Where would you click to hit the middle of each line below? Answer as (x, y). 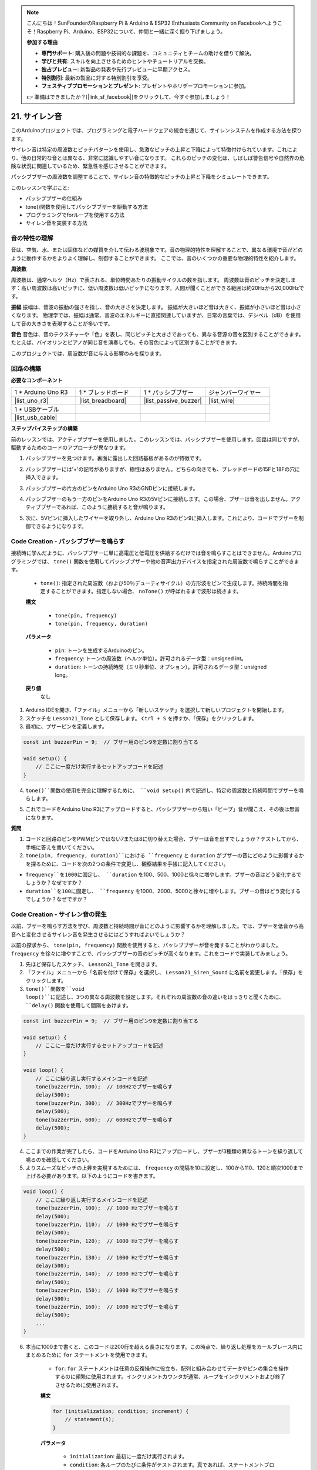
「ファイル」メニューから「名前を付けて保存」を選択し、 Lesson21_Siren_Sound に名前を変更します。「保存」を (164, 973)
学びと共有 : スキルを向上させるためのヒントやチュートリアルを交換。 (125, 61)
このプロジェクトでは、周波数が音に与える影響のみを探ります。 (88, 353)
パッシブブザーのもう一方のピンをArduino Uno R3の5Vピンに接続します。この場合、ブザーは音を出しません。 (158, 499)
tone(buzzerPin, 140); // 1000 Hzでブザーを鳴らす (107, 1274)
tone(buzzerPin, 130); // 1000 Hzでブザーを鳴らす (107, 1257)
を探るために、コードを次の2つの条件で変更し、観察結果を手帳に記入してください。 (127, 864)
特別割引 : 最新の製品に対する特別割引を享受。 (97, 78)
